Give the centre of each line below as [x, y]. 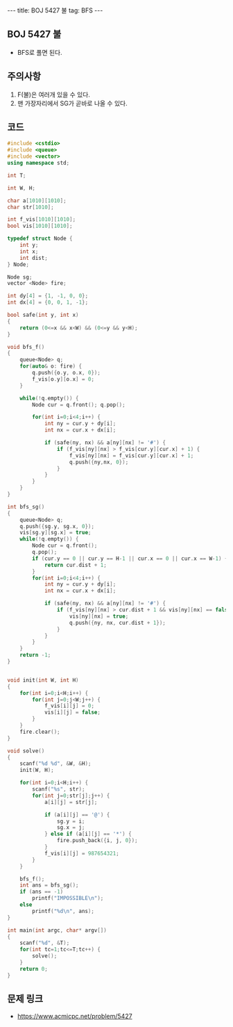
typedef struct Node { [40, 239]
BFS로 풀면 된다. [40, 52]
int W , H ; [21, 188]
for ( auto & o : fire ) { [51, 366]
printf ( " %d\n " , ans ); [63, 911]
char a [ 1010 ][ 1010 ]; [37, 200]
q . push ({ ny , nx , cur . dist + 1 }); [118, 623]
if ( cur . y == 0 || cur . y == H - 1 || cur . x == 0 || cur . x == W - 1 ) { [130, 558]
